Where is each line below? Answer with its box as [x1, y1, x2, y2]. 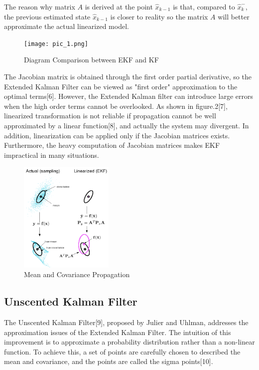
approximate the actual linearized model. [4, 21, 129, 31]
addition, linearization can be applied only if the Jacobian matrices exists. [4, 130, 230, 140]
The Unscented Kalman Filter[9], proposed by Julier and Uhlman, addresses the [4, 317, 249, 327]
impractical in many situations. [4, 149, 99, 160]
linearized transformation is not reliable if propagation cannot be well [4, 110, 216, 121]
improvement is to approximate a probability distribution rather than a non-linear [4, 337, 255, 347]
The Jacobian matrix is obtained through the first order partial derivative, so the [4, 71, 252, 82]
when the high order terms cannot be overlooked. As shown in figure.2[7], [4, 100, 228, 111]
